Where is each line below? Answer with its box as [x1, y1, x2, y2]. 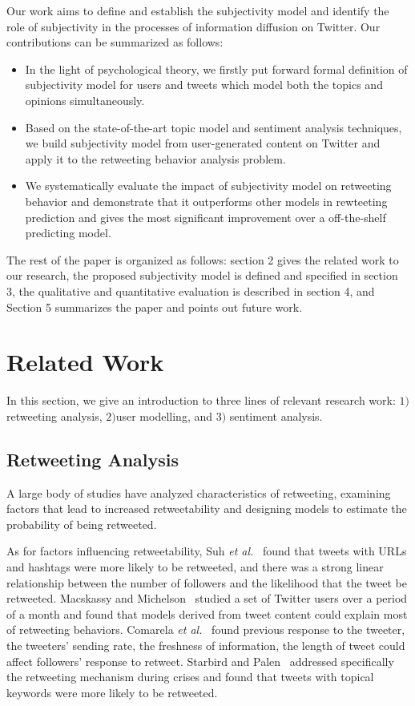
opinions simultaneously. [25, 91, 145, 108]
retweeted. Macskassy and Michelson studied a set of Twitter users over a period [6, 590, 408, 607]
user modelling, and [115, 407, 213, 424]
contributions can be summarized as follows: [6, 34, 224, 50]
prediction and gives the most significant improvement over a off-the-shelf [25, 208, 386, 225]
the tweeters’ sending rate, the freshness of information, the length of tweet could [6, 636, 405, 653]
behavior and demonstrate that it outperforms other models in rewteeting [25, 192, 388, 209]
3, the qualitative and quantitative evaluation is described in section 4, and [6, 282, 375, 299]
